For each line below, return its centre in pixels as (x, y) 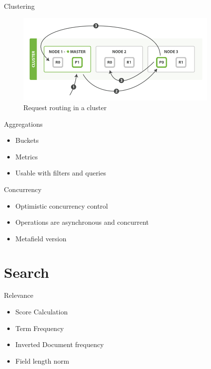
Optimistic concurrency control (62, 205)
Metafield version (41, 238)
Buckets (27, 140)
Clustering (19, 6)
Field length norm (42, 360)
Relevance (19, 295)
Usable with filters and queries (61, 173)
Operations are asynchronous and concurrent (82, 222)
